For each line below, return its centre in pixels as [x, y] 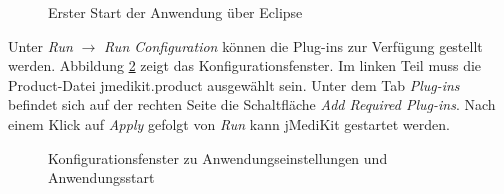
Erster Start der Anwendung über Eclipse [175, 12]
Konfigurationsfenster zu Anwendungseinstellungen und [218, 157]
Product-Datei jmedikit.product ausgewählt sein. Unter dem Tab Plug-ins [234, 84]
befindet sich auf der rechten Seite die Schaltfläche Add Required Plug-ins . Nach [252, 104]
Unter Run [40, 45]
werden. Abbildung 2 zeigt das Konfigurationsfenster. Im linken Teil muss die [245, 65]
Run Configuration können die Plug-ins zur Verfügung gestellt [293, 45]
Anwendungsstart [101, 177]
